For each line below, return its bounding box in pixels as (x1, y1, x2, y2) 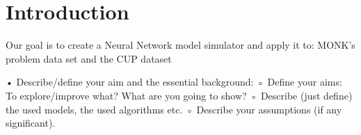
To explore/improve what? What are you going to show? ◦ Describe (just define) (6, 88, 353, 102)
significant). (6, 116, 56, 130)
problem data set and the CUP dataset (6, 51, 172, 65)
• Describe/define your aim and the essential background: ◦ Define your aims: (6, 74, 342, 89)
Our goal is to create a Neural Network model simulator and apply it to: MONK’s (6, 38, 355, 52)
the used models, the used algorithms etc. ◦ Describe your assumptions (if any (6, 102, 342, 116)
